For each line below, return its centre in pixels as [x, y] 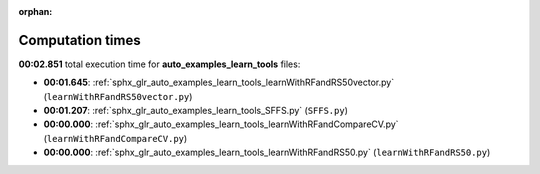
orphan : [35, 11]
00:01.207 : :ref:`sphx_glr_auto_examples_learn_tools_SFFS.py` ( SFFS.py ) [196, 111]
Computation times [79, 40]
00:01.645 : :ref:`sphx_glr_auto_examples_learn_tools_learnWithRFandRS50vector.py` [219, 82]
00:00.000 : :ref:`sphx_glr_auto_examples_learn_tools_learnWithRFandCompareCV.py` [221, 124]
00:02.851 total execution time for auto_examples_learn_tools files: [159, 64]
